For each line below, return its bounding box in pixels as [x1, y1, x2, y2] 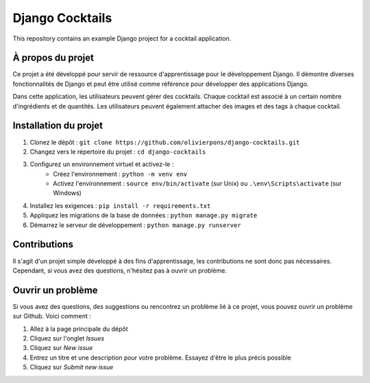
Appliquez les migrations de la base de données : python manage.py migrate [29, 211, 258, 220]
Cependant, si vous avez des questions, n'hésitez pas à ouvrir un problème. [12, 266, 227, 275]
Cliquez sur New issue [29, 344, 93, 352]
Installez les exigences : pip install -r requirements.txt [29, 201, 211, 209]
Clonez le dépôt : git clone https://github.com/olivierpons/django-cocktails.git [29, 138, 300, 146]
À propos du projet [12, 52, 94, 64]
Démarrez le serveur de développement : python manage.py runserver [29, 220, 241, 229]
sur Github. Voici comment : [12, 312, 92, 321]
